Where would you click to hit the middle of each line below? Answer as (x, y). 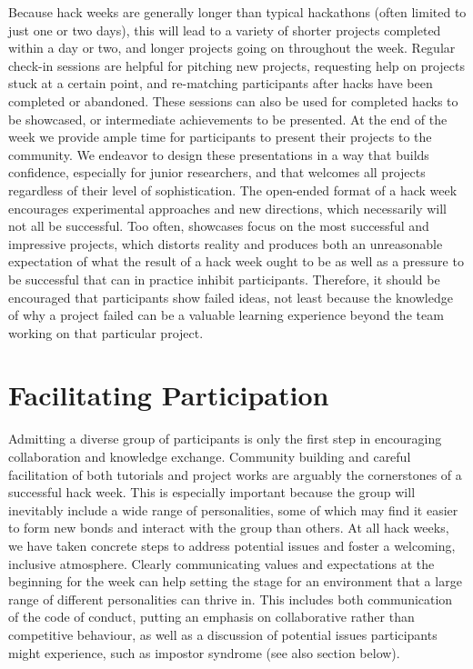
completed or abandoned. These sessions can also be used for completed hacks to (233, 100)
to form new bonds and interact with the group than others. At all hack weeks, (229, 528)
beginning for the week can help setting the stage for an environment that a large (235, 581)
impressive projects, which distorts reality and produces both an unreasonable (226, 243)
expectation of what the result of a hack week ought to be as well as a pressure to (236, 261)
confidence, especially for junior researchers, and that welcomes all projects (217, 172)
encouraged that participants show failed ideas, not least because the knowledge (231, 297)
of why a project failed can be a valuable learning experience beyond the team (226, 315)
